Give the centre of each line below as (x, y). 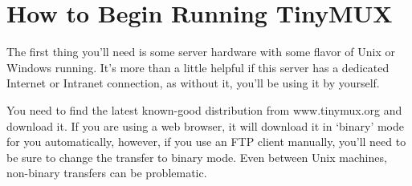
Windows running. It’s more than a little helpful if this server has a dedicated (198, 67)
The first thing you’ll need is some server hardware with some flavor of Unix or (201, 52)
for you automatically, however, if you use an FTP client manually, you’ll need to (206, 142)
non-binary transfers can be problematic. (107, 173)
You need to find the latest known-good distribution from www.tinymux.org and (204, 109)
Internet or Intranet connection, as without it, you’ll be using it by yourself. (193, 83)
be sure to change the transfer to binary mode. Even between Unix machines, (197, 157)
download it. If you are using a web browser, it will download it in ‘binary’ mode (206, 125)
